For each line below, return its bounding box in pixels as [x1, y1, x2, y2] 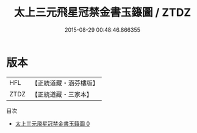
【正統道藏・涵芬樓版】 [31, 79, 99, 87]
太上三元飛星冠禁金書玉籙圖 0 [15, 120, 90, 127]
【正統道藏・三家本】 [31, 90, 93, 98]
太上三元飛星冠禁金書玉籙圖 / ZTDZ [13, 5, 192, 20]
